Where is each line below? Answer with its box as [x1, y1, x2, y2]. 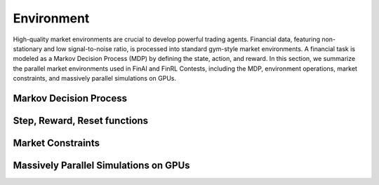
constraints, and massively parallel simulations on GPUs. [13, 74, 177, 83]
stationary [13, 44, 42, 53]
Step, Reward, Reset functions [13, 114, 149, 126]
